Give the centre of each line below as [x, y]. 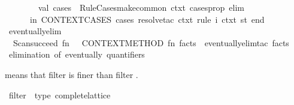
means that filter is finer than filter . [72, 74]
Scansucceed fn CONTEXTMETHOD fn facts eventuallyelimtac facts [151, 42]
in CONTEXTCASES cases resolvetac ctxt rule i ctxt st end [147, 19]
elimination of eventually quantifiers [77, 54]
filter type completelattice [60, 94]
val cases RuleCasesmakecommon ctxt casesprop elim [141, 7]
